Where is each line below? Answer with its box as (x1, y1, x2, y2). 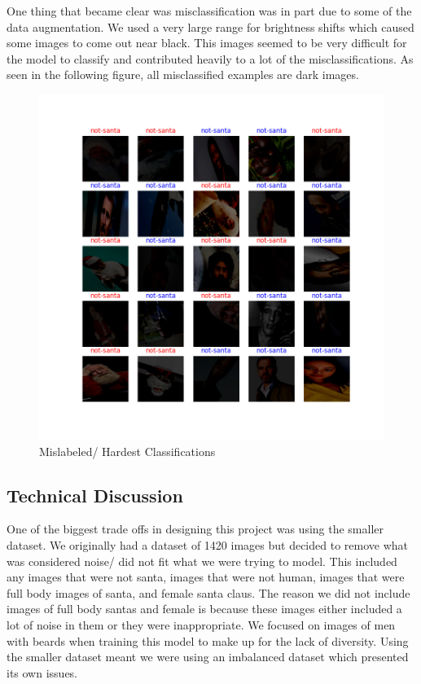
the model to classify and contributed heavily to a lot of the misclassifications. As (7, 50, 414, 67)
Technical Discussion (7, 482, 183, 507)
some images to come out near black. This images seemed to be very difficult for (7, 34, 407, 51)
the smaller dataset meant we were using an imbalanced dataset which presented (7, 648, 409, 665)
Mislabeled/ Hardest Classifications (39, 442, 216, 459)
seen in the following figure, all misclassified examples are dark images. (7, 66, 359, 83)
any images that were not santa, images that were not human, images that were (7, 568, 405, 585)
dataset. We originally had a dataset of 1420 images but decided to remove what (7, 536, 409, 553)
